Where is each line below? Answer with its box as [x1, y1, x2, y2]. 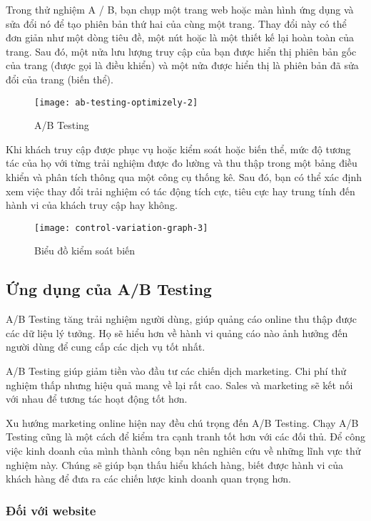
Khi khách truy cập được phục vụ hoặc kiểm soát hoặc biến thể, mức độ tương [6, 141, 351, 156]
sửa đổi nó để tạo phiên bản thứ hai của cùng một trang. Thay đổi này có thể [6, 16, 347, 31]
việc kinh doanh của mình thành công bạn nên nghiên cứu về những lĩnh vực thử [6, 443, 361, 458]
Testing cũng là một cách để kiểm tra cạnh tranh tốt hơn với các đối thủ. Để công [6, 429, 365, 444]
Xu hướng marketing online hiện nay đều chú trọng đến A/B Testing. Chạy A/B [6, 415, 359, 430]
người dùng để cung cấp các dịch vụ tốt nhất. [6, 339, 205, 354]
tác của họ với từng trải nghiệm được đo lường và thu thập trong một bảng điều [6, 155, 357, 170]
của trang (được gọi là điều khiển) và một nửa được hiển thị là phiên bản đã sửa [6, 58, 359, 73]
